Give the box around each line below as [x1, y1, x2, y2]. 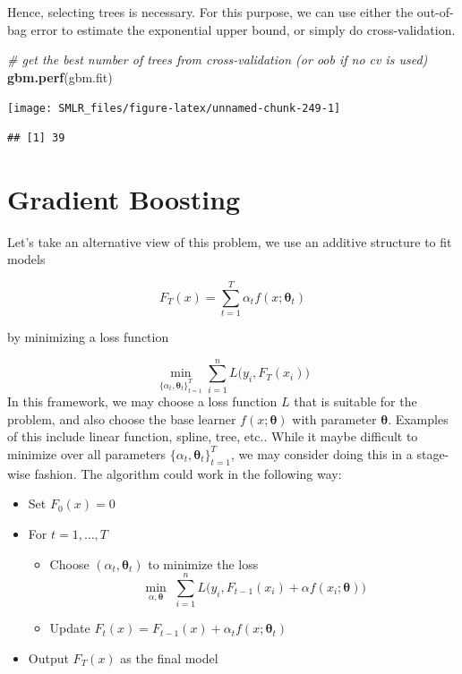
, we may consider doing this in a [230, 444, 413, 463]
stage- [416, 444, 449, 463]
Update [49, 619, 90, 637]
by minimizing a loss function [7, 328, 169, 346]
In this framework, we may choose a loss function [7, 392, 278, 411]
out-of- [416, 3, 454, 21]
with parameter [292, 409, 377, 428]
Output [28, 648, 69, 667]
